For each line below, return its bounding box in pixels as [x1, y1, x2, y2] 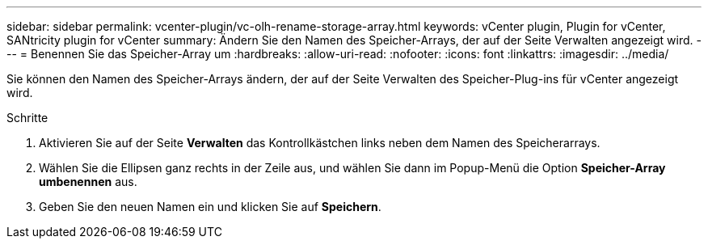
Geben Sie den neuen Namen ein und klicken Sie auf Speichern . [39, 200, 381, 213]
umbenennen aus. [39, 175, 137, 188]
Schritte [6, 111, 48, 125]
